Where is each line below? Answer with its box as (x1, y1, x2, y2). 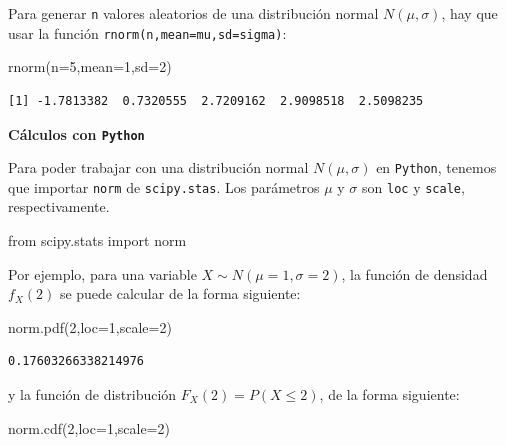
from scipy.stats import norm (8, 230, 187, 251)
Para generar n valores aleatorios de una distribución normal (8, 3, 379, 23)
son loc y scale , (362, 176, 465, 197)
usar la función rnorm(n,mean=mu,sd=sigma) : (8, 22, 287, 43)
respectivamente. (8, 196, 110, 217)
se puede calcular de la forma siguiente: (59, 283, 301, 304)
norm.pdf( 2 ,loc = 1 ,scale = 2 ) (8, 316, 172, 337)
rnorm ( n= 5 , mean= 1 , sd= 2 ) (8, 56, 172, 77)
